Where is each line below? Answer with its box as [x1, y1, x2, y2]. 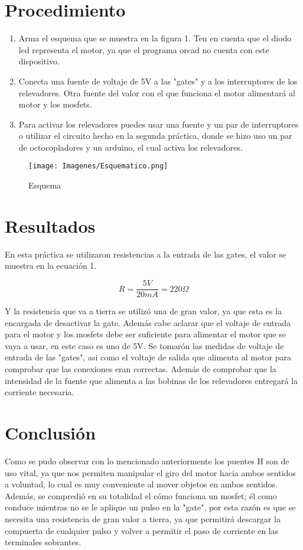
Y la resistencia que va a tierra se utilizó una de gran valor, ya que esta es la [5, 305, 282, 317]
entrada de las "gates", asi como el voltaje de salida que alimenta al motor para [5, 351, 291, 363]
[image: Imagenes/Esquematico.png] [28, 162, 168, 171]
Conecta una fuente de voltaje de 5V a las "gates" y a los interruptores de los [18, 74, 298, 87]
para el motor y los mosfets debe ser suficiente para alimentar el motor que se [5, 328, 286, 340]
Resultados [5, 213, 96, 237]
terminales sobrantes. [5, 536, 82, 548]
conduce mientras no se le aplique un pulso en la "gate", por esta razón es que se [5, 501, 296, 513]
